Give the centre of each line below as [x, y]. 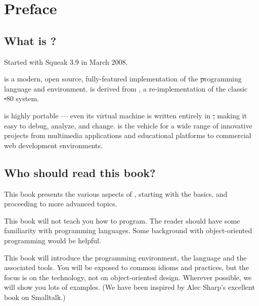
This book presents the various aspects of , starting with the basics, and [116, 193]
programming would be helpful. [53, 240]
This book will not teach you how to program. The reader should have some [122, 220]
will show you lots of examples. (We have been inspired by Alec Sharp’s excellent [129, 287]
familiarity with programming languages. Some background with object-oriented [128, 230]
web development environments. [53, 145]
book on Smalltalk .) [35, 297]
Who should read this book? [80, 172]
